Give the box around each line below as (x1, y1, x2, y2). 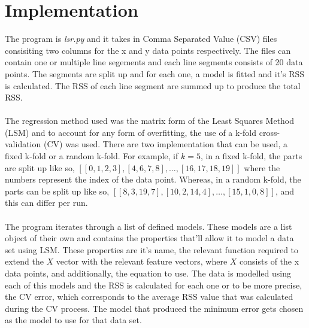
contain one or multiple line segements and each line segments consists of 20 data (5, 56, 303, 68)
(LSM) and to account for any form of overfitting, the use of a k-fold (5, 126, 257, 138)
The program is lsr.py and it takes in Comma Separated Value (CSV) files (5, 32, 277, 45)
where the (244, 161, 280, 174)
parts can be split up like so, (5, 184, 110, 197)
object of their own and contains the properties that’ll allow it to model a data (5, 232, 294, 244)
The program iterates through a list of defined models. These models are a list (5, 220, 292, 232)
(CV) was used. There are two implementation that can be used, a (43, 138, 287, 150)
